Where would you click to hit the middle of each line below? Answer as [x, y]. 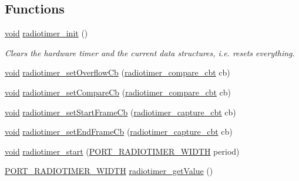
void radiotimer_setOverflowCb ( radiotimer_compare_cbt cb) [117, 72]
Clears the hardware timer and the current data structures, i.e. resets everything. [150, 52]
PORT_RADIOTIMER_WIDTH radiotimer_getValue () [109, 171]
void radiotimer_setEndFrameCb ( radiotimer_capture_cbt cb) [119, 132]
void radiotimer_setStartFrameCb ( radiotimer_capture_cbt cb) [120, 112]
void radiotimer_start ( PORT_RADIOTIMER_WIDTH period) [122, 151]
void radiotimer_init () [46, 33]
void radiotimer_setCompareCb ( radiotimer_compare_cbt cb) [118, 92]
